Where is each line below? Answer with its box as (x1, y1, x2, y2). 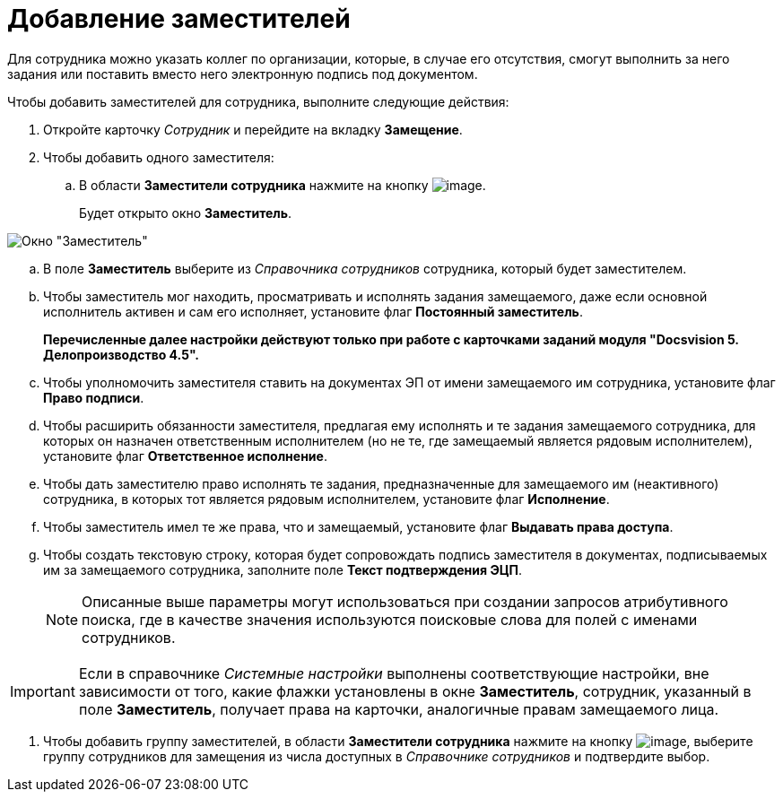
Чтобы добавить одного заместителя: (43, 149, 274, 165)
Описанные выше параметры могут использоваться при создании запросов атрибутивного (82, 592, 728, 611)
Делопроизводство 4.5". (43, 346, 200, 362)
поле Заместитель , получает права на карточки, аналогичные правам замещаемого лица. (78, 699, 719, 718)
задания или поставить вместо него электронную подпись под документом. (7, 65, 478, 82)
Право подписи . (43, 389, 144, 405)
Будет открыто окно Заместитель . (79, 204, 292, 221)
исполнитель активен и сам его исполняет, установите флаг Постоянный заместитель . (43, 303, 583, 319)
